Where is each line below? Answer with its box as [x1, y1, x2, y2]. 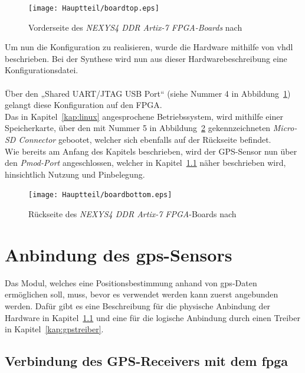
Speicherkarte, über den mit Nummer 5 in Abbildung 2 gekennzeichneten [5, 122, 271, 134]
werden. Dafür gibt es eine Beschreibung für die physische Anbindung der [5, 299, 271, 312]
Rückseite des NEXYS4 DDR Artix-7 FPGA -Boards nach [28, 208, 237, 220]
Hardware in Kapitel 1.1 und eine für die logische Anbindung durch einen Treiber [5, 311, 300, 323]
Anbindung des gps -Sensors [5, 242, 232, 266]
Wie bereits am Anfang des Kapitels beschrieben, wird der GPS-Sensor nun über [5, 145, 297, 157]
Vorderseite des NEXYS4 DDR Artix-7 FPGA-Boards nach [28, 21, 242, 33]
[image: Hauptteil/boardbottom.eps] [28, 191, 172, 199]
